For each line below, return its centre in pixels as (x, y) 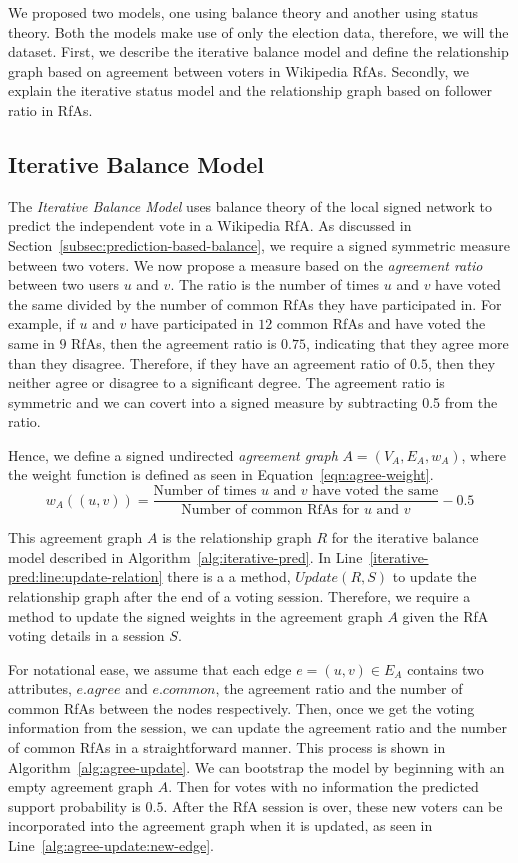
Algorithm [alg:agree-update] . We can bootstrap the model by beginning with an (256, 766)
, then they (461, 362)
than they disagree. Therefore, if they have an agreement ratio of (207, 362)
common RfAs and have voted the (381, 323)
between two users (63, 284)
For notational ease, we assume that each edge (150, 668)
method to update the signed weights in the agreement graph (195, 615)
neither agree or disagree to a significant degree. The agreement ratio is (226, 382)
